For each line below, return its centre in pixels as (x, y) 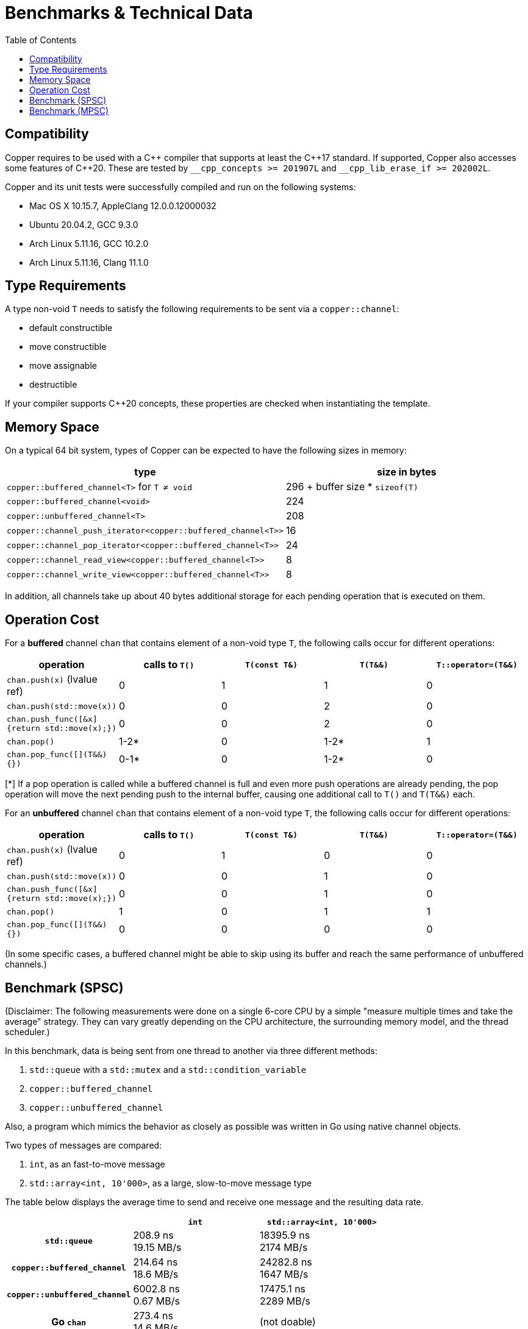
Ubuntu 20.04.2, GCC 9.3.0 (84, 224)
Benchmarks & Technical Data (129, 13)
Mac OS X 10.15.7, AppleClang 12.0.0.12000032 (123, 205)
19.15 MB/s (157, 1247)
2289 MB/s (285, 1301)
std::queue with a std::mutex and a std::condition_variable (168, 1069)
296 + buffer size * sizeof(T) (352, 487)
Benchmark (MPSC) (69, 110)
